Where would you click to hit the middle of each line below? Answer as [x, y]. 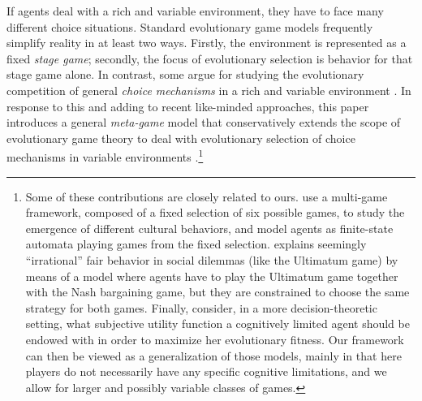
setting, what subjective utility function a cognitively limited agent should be [217, 323]
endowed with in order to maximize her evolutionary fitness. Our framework [215, 339]
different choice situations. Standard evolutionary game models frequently [190, 26]
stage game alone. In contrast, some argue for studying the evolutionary [185, 74]
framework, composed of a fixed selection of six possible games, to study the [215, 212]
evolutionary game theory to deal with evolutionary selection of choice [181, 138]
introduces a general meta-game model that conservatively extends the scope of [204, 122]
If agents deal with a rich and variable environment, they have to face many [195, 11]
